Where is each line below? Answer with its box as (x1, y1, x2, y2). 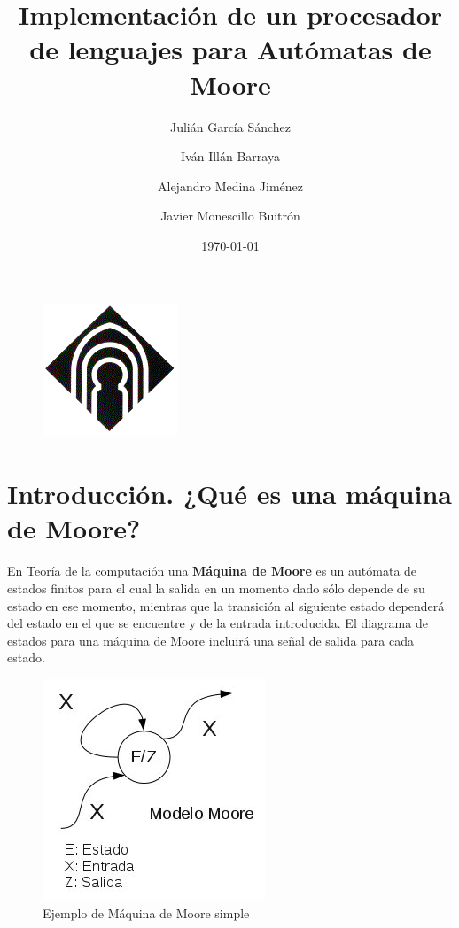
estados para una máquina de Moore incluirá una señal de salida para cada (7, 630, 414, 649)
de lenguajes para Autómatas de (29, 31, 432, 67)
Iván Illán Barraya (181, 147, 280, 166)
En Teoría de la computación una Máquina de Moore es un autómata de (7, 561, 417, 580)
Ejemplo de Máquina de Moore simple (43, 903, 250, 922)
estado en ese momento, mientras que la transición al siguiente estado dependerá (7, 596, 445, 615)
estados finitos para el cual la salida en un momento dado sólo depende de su (7, 578, 425, 597)
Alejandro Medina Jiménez (158, 176, 303, 195)
